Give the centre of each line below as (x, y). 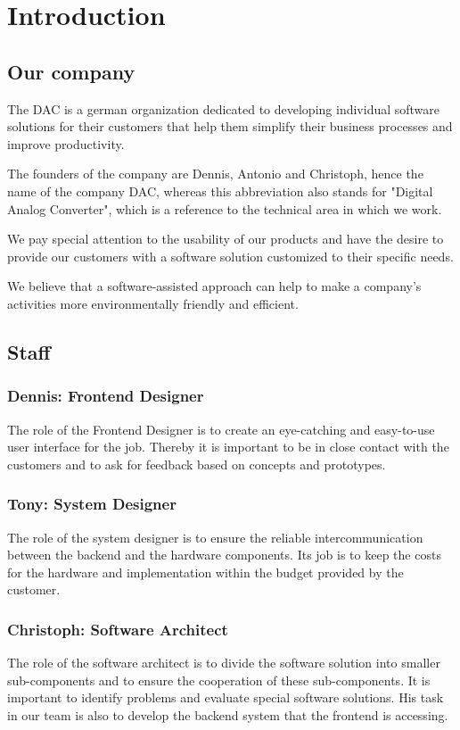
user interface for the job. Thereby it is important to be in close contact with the (228, 447)
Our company (71, 71)
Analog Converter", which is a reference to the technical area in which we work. (225, 208)
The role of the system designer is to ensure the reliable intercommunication (215, 537)
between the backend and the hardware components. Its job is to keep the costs (224, 555)
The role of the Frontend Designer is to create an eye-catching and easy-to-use (221, 429)
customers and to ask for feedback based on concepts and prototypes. (197, 464)
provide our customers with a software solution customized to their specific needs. (230, 256)
